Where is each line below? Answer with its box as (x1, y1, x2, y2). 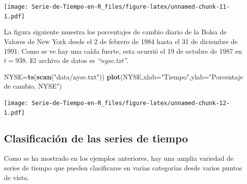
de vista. (4, 172, 29, 182)
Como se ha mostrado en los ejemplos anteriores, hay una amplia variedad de (4, 153, 234, 163)
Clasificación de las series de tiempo (4, 130, 188, 145)
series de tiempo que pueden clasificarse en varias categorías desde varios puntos (4, 162, 242, 172)
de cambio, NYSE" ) (4, 81, 62, 91)
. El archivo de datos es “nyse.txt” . (25, 55, 129, 65)
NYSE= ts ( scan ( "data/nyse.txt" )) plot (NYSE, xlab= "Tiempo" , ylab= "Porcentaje (4, 71, 243, 81)
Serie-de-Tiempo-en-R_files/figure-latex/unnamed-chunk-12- (32, 99, 230, 107)
